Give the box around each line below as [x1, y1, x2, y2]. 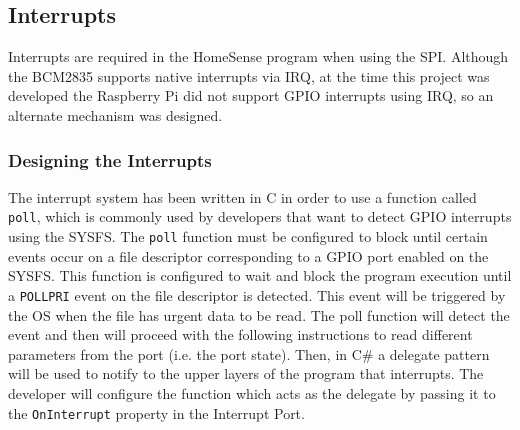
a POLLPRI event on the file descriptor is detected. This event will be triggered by [8, 284, 506, 305]
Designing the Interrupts [8, 147, 212, 172]
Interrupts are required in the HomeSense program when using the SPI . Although [8, 46, 509, 67]
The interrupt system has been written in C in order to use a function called [8, 186, 477, 207]
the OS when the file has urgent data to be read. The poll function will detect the [8, 304, 510, 325]
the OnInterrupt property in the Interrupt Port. [8, 402, 305, 423]
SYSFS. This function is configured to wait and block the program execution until [8, 265, 512, 286]
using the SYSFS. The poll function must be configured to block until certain [8, 226, 488, 247]
